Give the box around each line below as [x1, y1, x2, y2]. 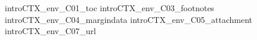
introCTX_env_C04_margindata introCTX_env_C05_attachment [5, 13, 253, 25]
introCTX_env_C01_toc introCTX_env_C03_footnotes [5, 2, 214, 14]
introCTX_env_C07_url [5, 25, 96, 37]
